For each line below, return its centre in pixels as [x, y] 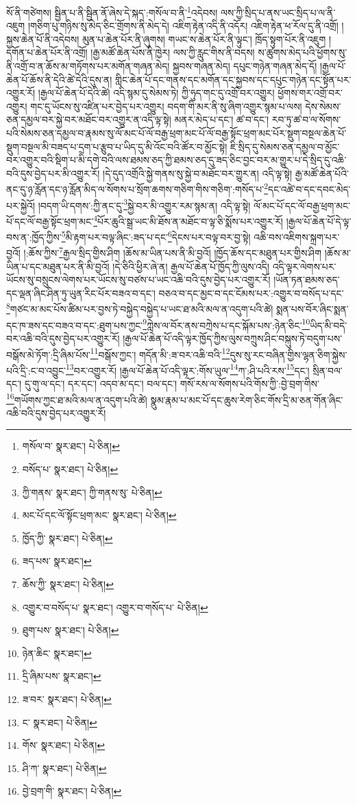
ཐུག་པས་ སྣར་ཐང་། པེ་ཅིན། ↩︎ [71, 630]
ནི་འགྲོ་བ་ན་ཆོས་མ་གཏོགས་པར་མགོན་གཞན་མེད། [88, 66]
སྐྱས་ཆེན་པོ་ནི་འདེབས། [43, 39]
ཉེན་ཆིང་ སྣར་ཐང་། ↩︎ [57, 653]
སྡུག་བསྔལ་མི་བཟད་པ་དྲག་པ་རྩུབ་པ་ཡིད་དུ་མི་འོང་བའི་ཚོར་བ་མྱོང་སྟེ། [117, 146]
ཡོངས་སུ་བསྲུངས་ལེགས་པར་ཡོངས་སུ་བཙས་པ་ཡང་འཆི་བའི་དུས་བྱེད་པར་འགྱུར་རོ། [138, 280]
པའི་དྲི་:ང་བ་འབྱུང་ [36, 370]
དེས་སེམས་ [323, 106]
